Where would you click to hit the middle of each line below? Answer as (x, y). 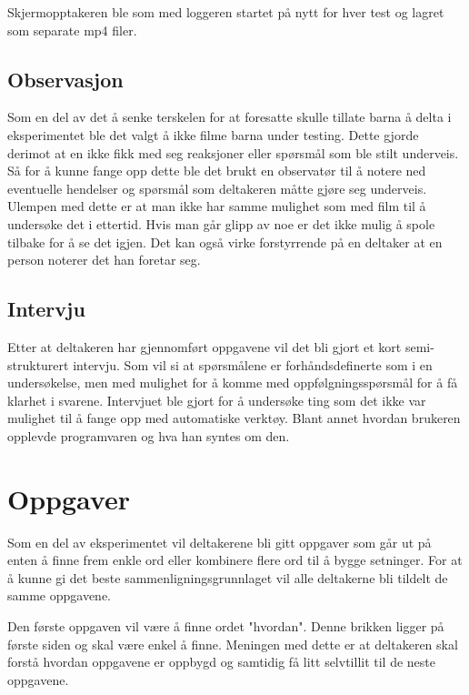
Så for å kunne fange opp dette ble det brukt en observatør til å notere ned (217, 171)
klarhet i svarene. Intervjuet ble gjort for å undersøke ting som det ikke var (217, 400)
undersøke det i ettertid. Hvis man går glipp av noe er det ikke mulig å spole (221, 223)
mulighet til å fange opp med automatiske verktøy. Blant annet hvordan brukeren (234, 418)
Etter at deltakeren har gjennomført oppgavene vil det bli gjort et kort (205, 346)
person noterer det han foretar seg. (104, 260)
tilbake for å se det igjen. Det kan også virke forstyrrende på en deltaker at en (225, 242)
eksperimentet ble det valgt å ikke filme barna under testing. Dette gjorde (213, 134)
